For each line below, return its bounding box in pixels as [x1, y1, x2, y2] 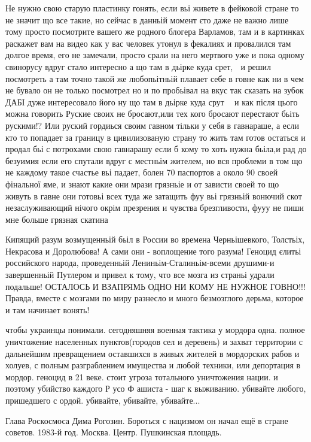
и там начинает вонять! [5, 303, 90, 316]
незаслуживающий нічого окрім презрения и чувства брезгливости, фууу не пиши [5, 201, 304, 214]
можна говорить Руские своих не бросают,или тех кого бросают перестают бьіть [5, 107, 300, 120]
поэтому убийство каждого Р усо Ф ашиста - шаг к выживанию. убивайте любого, [5, 382, 306, 395]
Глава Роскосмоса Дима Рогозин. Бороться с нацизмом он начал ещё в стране [5, 414, 288, 426]
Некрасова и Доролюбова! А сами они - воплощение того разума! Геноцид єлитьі [5, 244, 301, 257]
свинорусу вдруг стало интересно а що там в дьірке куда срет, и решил [5, 60, 272, 72]
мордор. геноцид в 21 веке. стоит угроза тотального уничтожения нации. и [5, 370, 278, 383]
